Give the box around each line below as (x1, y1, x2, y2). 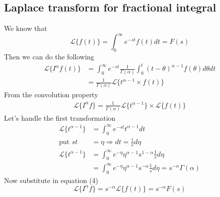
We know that (4, 23, 47, 33)
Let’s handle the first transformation (4, 112, 116, 123)
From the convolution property (4, 89, 98, 100)
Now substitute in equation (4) (4, 175, 98, 185)
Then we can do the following (4, 51, 94, 62)
